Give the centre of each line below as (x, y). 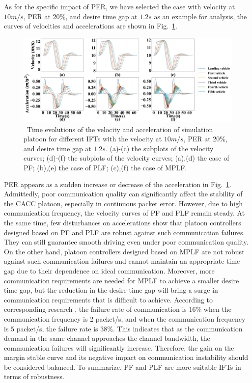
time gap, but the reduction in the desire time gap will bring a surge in (111, 290)
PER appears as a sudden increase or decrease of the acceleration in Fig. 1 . (118, 184)
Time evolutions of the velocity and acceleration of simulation (120, 129)
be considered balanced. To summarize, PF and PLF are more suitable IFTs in (123, 367)
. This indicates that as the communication (178, 328)
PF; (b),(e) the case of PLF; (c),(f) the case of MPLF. (105, 167)
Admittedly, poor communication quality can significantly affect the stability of (123, 194)
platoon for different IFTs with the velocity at (93, 139)
